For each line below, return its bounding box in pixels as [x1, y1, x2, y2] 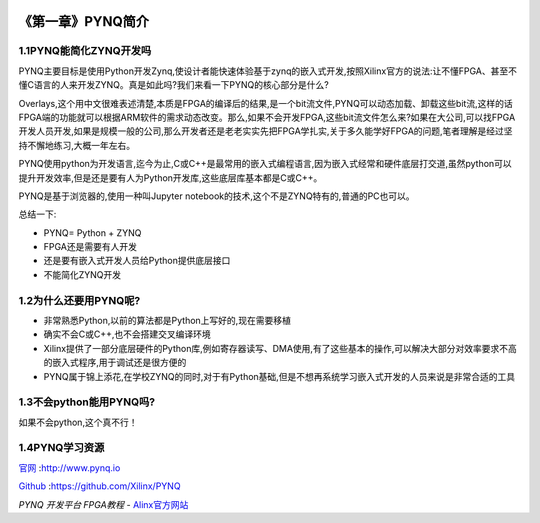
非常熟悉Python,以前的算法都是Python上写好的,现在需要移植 [43, 314, 292, 326]
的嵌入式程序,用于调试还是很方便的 [43, 356, 187, 369]
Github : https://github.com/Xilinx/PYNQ [18, 480, 181, 492]
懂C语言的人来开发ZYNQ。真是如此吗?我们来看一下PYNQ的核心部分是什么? [18, 79, 329, 91]
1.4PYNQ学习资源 [18, 441, 105, 455]
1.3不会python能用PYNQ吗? [18, 395, 155, 409]
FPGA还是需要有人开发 [43, 241, 137, 253]
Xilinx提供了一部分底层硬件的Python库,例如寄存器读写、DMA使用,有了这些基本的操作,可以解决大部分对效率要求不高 [43, 342, 517, 354]
